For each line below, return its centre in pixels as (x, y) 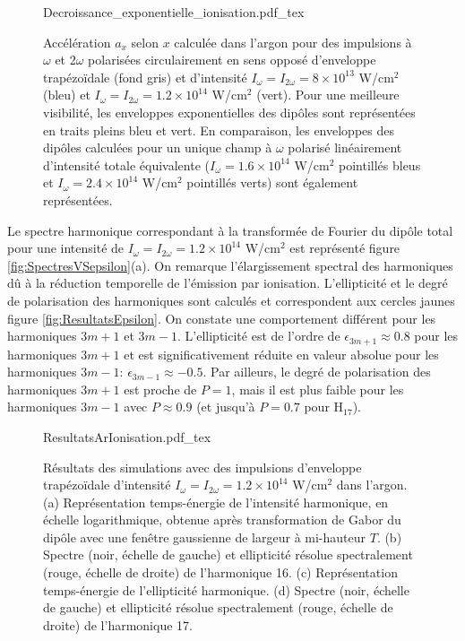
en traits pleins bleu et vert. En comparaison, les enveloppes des (219, 130)
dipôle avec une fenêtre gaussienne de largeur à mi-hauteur (205, 537)
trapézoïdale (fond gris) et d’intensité (145, 77)
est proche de (160, 389)
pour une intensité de (66, 248)
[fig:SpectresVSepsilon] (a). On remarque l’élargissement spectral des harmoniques (230, 265)
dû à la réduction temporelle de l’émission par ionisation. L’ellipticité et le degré (228, 283)
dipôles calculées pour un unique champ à (158, 147)
